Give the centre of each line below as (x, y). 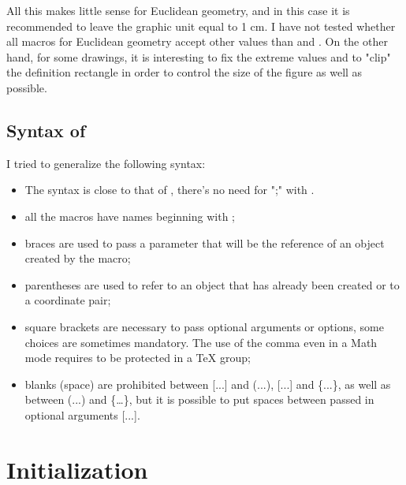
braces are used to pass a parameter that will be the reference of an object (205, 242)
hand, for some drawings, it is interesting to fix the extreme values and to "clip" (199, 56)
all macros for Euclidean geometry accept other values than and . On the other (197, 41)
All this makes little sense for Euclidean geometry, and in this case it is (178, 10)
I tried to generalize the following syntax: (106, 163)
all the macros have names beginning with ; (130, 216)
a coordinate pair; (68, 300)
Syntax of (46, 130)
